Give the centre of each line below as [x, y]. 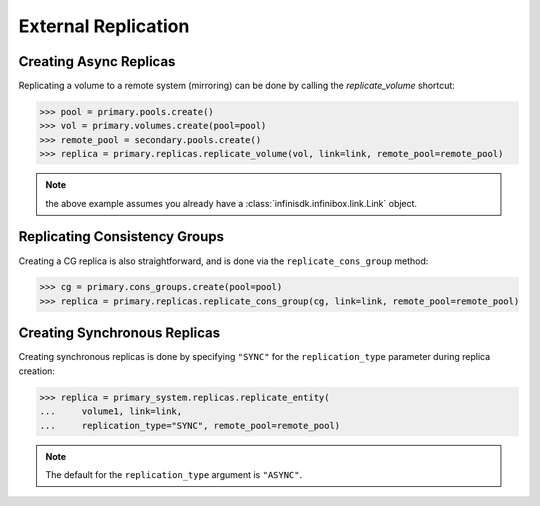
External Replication [104, 26]
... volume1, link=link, [111, 411]
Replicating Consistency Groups [121, 236]
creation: [36, 371]
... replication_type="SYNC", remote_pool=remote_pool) [190, 425]
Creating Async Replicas [97, 61]
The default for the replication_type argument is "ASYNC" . [174, 474]
